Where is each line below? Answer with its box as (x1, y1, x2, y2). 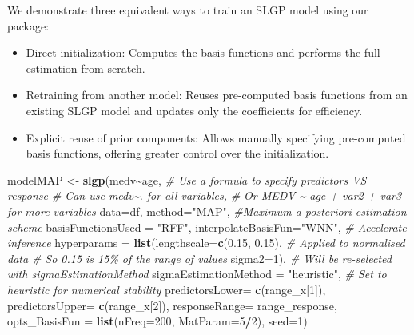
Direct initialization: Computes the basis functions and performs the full (26, 44, 380, 61)
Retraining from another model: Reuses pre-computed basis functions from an (26, 86, 408, 103)
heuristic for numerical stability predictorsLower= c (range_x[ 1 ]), (7, 281, 326, 297)
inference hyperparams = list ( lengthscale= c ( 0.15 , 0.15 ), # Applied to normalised (7, 234, 405, 251)
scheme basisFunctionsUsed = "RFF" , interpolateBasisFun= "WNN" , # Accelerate (7, 218, 407, 235)
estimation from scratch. (26, 59, 145, 76)
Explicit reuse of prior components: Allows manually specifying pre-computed (26, 129, 406, 146)
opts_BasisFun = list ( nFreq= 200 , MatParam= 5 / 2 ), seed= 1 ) (7, 313, 308, 329)
